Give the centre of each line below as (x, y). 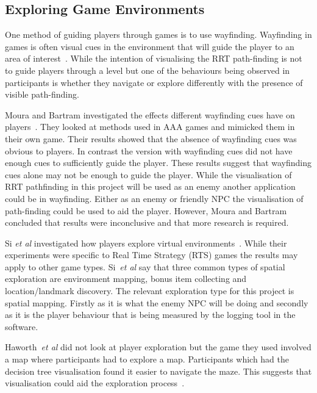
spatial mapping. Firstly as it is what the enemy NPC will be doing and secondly (157, 302)
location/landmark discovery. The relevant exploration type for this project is (150, 291)
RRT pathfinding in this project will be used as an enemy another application (150, 186)
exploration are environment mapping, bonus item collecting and (126, 279)
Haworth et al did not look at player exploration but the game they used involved (158, 347)
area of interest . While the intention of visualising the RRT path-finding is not (154, 58)
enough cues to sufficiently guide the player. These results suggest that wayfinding (158, 163)
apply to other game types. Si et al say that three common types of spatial (145, 266)
